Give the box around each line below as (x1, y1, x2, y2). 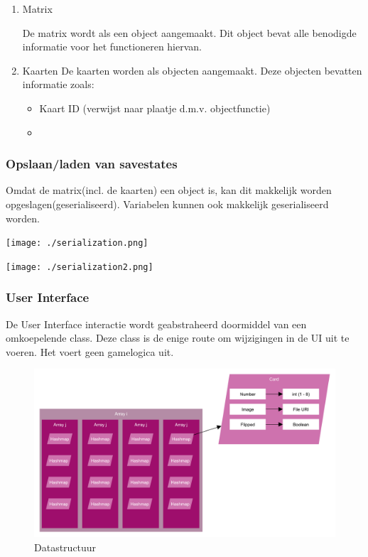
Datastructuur (34, 539, 97, 554)
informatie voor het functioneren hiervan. (22, 39, 202, 54)
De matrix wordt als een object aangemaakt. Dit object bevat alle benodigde (22, 25, 357, 40)
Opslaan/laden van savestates (6, 155, 178, 173)
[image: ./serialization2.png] (6, 261, 153, 272)
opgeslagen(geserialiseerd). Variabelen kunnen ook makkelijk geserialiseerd (6, 196, 329, 211)
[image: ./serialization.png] (6, 238, 148, 249)
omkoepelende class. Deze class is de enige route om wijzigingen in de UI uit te (6, 330, 350, 345)
